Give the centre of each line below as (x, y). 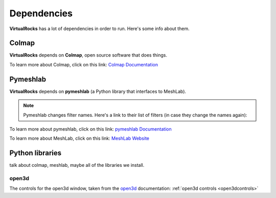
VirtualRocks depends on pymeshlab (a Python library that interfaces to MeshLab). (98, 91)
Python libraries (36, 153)
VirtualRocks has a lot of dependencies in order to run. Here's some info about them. (99, 29)
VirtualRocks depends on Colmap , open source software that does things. (88, 55)
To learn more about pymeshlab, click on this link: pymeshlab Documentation (90, 129)
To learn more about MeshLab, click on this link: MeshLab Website (79, 138)
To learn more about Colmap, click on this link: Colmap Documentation (84, 64)
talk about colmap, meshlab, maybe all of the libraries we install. (77, 165)
